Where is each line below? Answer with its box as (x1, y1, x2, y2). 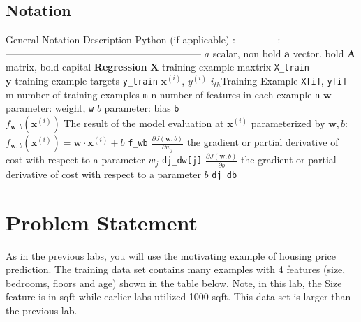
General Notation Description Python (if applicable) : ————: (6, 32, 281, 47)
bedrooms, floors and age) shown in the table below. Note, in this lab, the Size (6, 275, 342, 290)
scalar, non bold (212, 45, 281, 60)
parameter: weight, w (6, 101, 94, 115)
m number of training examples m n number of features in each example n (6, 87, 321, 101)
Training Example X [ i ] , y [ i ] (221, 73, 348, 88)
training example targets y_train (15, 73, 158, 88)
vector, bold (293, 45, 344, 60)
